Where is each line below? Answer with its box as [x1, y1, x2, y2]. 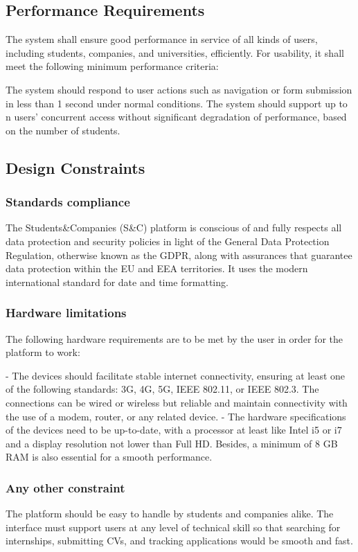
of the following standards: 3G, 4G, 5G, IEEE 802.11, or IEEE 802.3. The [6, 382, 319, 396]
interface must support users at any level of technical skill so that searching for [6, 519, 341, 534]
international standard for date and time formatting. [6, 274, 229, 289]
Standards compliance [6, 193, 130, 211]
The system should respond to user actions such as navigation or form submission [6, 82, 352, 96]
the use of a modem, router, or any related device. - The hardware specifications [6, 409, 346, 423]
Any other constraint [6, 479, 125, 496]
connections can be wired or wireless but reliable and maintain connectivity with [6, 395, 348, 409]
